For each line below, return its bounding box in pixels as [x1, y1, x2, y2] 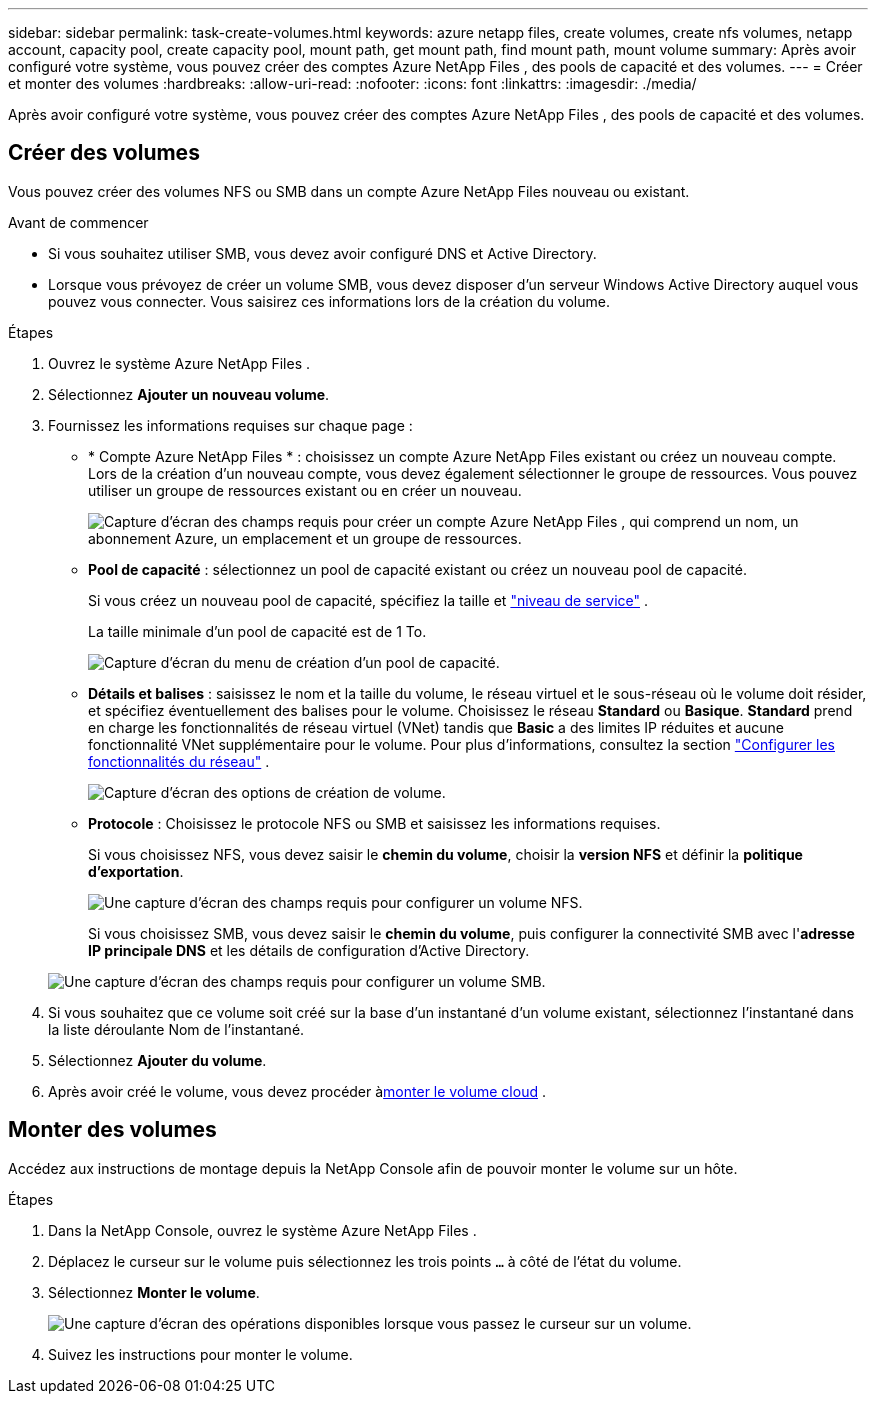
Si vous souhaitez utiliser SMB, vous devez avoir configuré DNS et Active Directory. [48, 244, 597, 262]
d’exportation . [88, 862, 184, 880]
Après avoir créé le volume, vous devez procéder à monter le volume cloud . [48, 1082, 546, 1100]
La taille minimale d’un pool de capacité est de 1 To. [88, 622, 427, 640]
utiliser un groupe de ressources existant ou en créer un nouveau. [88, 481, 522, 499]
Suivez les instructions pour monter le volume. [48, 1345, 353, 1363]
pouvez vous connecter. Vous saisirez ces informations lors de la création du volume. [48, 292, 610, 310]
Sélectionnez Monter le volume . [48, 1283, 260, 1301]
